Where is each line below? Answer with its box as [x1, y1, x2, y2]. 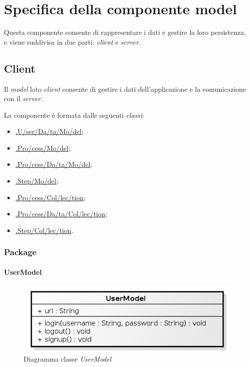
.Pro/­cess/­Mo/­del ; [15, 142, 71, 153]
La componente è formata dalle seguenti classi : [4, 109, 145, 120]
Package [4, 246, 37, 258]
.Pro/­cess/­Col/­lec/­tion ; [15, 192, 86, 202]
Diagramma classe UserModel [24, 354, 112, 364]
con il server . [4, 93, 43, 104]
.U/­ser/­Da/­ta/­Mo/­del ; [15, 126, 84, 136]
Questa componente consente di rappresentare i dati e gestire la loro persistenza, [4, 27, 246, 37]
